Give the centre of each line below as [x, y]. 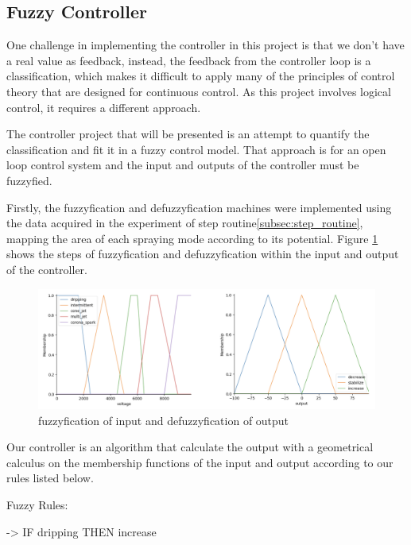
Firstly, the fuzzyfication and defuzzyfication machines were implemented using [199, 207]
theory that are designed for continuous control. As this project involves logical [199, 91]
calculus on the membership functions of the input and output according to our [200, 462]
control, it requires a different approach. [104, 107]
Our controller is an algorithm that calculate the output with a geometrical [190, 447]
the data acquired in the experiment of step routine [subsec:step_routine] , [185, 223]
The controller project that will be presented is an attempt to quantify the [188, 134]
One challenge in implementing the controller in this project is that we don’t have [205, 45]
